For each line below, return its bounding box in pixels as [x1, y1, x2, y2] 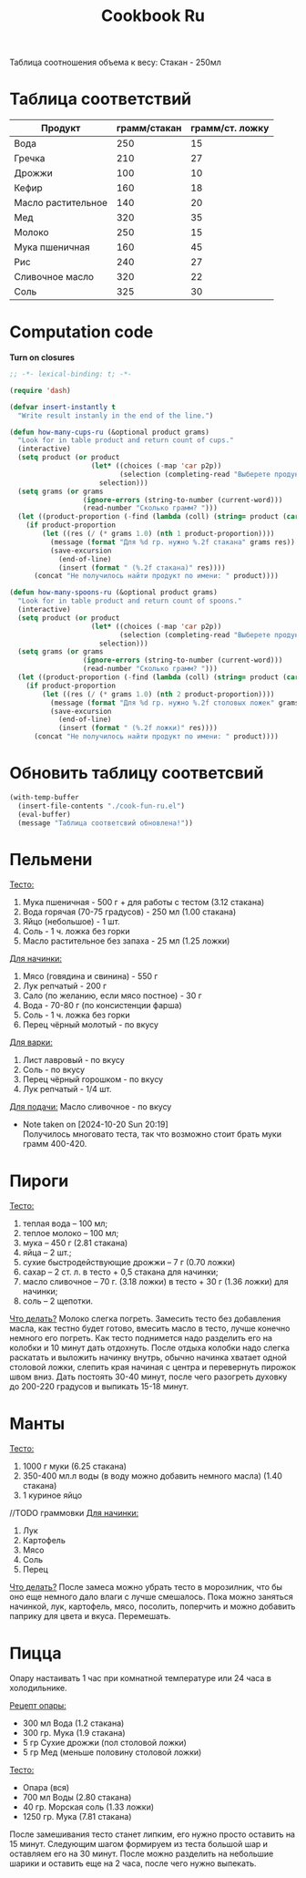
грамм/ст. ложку [190, 122, 270, 135]
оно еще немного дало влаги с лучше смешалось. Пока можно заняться [9, 1592, 293, 1603]
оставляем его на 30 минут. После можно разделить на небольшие [9, 1848, 274, 1860]
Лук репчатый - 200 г [22, 981, 107, 992]
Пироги [9, 1171, 69, 1191]
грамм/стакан [116, 122, 182, 135]
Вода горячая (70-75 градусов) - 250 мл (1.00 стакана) [22, 906, 237, 917]
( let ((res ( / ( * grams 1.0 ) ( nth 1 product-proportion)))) [42, 530, 275, 539]
